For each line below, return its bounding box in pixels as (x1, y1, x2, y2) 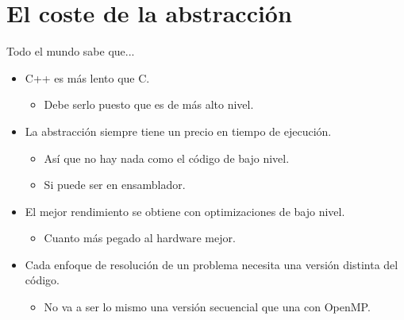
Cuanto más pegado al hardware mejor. (44, 229, 236, 246)
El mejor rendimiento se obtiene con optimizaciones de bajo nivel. (25, 202, 345, 219)
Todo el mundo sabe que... (6, 43, 135, 60)
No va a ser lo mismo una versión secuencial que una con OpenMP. (44, 299, 371, 315)
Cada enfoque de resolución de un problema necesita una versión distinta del (25, 256, 398, 272)
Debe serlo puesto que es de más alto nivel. (44, 96, 254, 113)
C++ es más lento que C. (25, 69, 150, 86)
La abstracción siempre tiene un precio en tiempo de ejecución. (25, 122, 332, 139)
